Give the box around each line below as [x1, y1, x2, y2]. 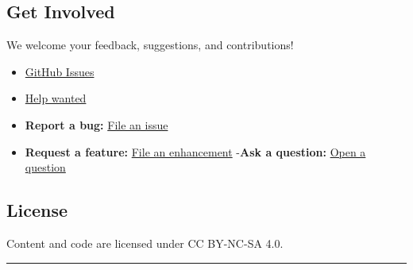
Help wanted [25, 90, 87, 106]
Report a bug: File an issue [25, 116, 168, 133]
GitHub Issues [25, 63, 95, 79]
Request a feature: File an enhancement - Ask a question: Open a [25, 143, 366, 160]
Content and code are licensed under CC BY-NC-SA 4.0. [6, 234, 284, 251]
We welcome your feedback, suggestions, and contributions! [6, 37, 294, 53]
